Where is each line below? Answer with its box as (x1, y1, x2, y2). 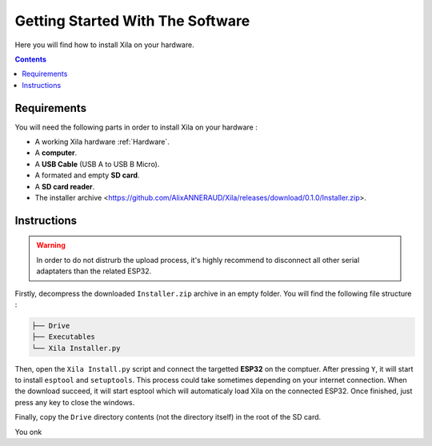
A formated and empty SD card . (34, 170, 140, 180)
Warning (36, 241, 66, 250)
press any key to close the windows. (14, 397, 135, 407)
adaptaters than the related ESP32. (36, 266, 152, 276)
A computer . (34, 148, 78, 157)
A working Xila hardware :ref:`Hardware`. (34, 137, 170, 147)
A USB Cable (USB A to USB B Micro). (34, 159, 160, 169)
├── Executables (31, 333, 96, 341)
